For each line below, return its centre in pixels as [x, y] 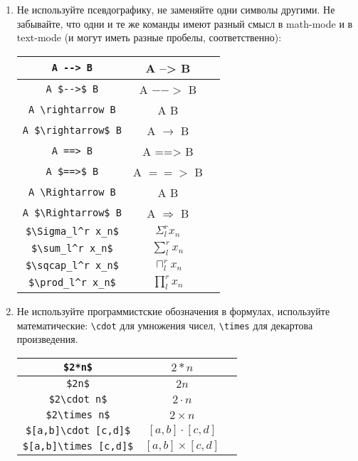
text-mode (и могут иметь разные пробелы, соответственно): [149, 37]
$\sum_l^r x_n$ [72, 248]
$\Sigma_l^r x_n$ [72, 231]
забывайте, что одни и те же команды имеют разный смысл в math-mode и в [185, 23]
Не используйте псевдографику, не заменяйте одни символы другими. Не [176, 9]
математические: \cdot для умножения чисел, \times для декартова [165, 325]
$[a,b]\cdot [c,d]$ [78, 430]
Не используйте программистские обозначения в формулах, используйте [173, 311]
